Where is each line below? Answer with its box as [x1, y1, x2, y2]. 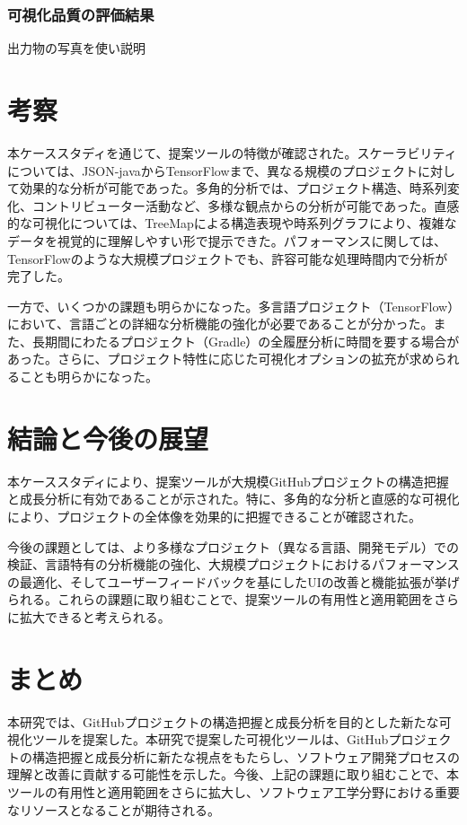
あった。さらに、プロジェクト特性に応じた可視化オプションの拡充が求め [7, 349, 435, 368]
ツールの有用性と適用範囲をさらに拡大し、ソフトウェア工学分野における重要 [7, 783, 460, 802]
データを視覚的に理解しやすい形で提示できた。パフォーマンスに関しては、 [7, 231, 446, 250]
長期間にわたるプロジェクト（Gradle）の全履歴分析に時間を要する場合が [31, 331, 460, 350]
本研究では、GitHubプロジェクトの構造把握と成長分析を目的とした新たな [7, 712, 439, 731]
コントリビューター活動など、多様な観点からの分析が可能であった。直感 [31, 196, 460, 215]
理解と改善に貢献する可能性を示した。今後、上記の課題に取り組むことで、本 [7, 765, 460, 784]
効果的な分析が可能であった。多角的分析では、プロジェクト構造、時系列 [19, 179, 447, 197]
